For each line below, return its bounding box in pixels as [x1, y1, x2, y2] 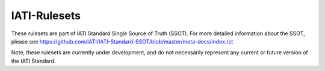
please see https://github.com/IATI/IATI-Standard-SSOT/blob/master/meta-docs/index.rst [11, 38, 234, 45]
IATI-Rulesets [11, 9, 81, 22]
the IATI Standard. [11, 57, 56, 64]
